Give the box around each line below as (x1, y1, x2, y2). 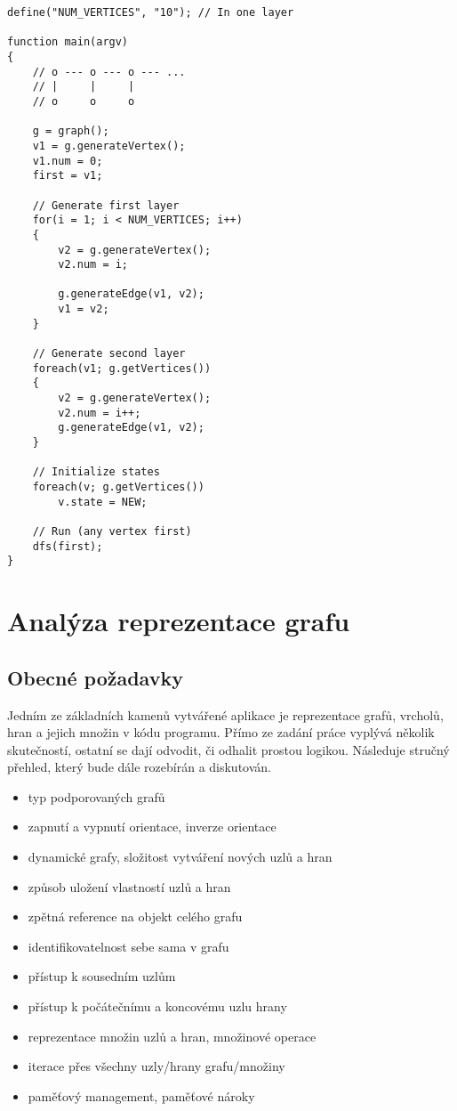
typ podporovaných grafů (28, 787, 165, 806)
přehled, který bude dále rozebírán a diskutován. (7, 758, 271, 776)
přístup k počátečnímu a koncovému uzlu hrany (28, 997, 287, 1016)
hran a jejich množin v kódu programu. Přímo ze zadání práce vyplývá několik (7, 723, 435, 742)
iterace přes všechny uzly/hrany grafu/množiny (28, 1057, 285, 1075)
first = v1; (32, 169, 103, 182)
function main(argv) (7, 36, 129, 49)
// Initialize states (32, 466, 160, 479)
